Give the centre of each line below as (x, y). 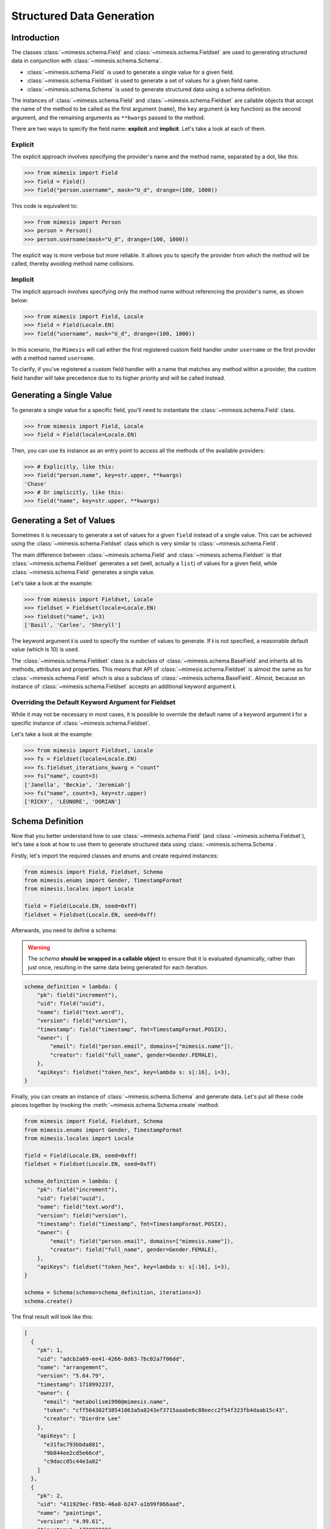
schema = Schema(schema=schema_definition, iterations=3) (113, 1293)
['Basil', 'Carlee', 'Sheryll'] (73, 625)
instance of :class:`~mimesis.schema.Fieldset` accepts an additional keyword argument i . (124, 687)
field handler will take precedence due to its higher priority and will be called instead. (118, 378)
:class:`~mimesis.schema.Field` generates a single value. (83, 572)
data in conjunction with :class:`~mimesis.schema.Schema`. (86, 61)
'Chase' (35, 484)
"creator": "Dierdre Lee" (82, 1419)
